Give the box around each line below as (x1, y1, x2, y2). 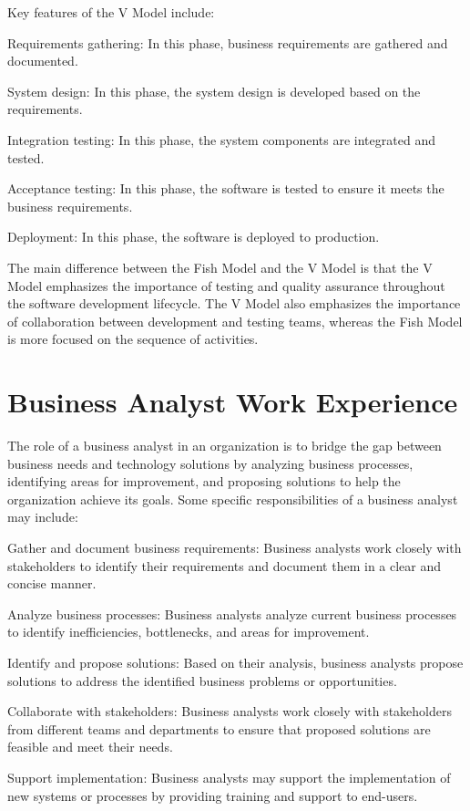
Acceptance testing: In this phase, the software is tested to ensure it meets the (7, 179, 444, 198)
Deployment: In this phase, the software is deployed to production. (7, 227, 380, 246)
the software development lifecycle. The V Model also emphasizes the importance (7, 294, 461, 313)
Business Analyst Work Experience (7, 383, 458, 421)
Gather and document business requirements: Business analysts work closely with (7, 538, 462, 556)
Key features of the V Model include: (7, 3, 215, 21)
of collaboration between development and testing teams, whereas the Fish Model (7, 311, 463, 330)
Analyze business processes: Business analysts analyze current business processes (7, 604, 457, 623)
